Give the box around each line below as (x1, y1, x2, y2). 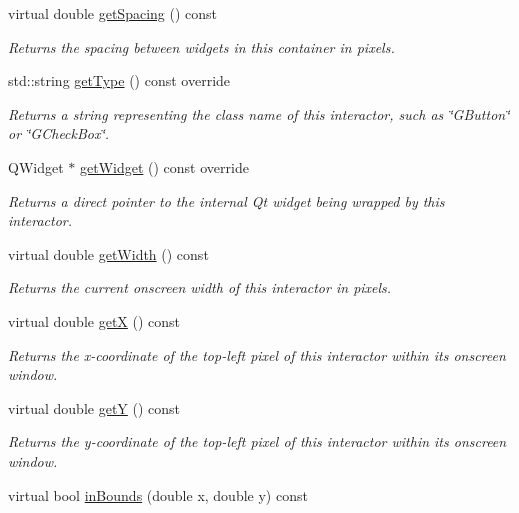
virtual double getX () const (8, 310, 181, 331)
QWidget (8, 156, 64, 177)
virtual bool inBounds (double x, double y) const (8, 484, 308, 505)
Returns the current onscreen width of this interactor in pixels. (8, 277, 392, 298)
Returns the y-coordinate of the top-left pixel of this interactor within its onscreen (8, 431, 507, 452)
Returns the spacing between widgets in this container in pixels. (8, 36, 395, 57)
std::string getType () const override (8, 70, 231, 91)
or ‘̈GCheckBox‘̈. (8, 123, 110, 144)
